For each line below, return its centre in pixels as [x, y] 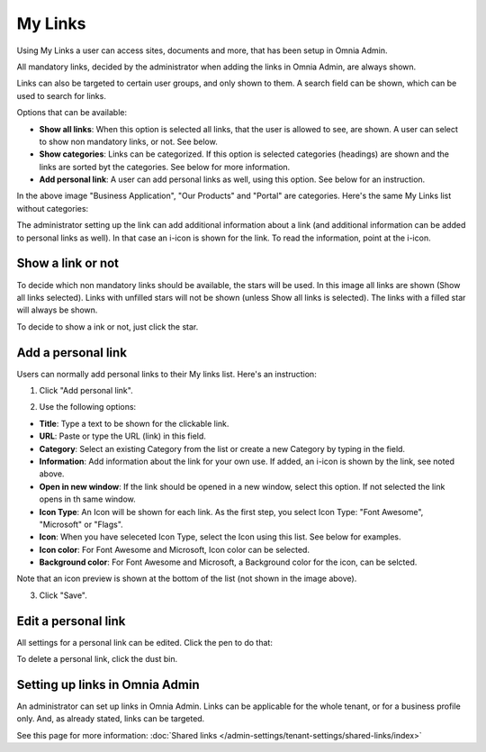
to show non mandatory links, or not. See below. [128, 141]
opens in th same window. [88, 499]
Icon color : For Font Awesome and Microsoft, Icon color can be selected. [175, 549]
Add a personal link [72, 353]
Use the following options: [88, 407]
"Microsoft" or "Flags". [81, 524]
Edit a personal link [71, 621]
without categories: [53, 208]
